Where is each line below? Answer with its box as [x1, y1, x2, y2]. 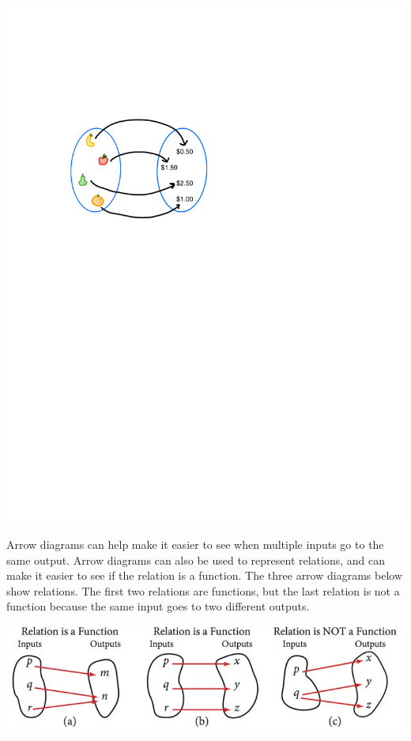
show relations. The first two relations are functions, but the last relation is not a [6, 582, 400, 599]
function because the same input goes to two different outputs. [6, 598, 310, 614]
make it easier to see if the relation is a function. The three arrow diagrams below [6, 567, 402, 584]
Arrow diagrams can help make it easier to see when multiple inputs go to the [6, 536, 384, 553]
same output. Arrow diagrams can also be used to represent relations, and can [6, 551, 386, 568]
